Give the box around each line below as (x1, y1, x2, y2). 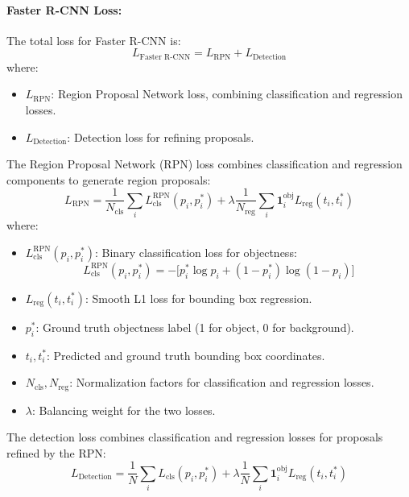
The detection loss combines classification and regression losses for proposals (6, 429, 383, 445)
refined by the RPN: (6, 444, 106, 461)
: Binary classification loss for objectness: (95, 243, 297, 260)
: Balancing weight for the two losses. (31, 401, 216, 418)
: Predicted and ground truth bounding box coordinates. (47, 346, 325, 363)
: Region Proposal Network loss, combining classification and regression (51, 85, 403, 102)
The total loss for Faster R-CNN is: (6, 31, 181, 48)
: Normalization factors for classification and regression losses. (69, 374, 374, 391)
